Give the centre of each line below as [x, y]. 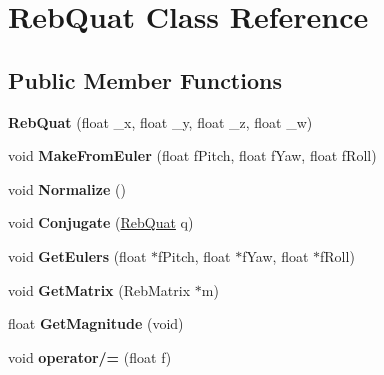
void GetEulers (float [77, 255]
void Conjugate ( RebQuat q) [101, 222]
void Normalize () [67, 188]
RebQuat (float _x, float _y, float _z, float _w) [160, 121]
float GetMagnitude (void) [96, 323]
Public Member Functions [145, 79]
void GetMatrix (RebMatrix [99, 289]
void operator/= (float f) [90, 356]
